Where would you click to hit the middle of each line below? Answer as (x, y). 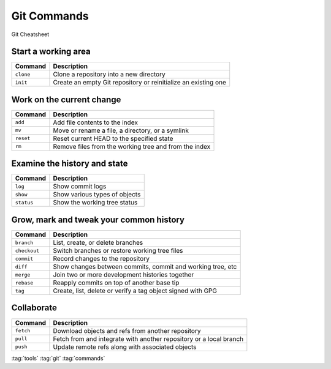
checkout (27, 251)
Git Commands (50, 16)
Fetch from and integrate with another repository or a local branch (148, 338)
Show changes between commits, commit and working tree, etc (145, 266)
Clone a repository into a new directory (109, 75)
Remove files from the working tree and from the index (132, 146)
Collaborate (34, 308)
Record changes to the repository (101, 259)
